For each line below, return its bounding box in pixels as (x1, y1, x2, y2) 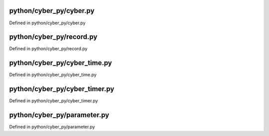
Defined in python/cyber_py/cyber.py (9, 20, 86, 26)
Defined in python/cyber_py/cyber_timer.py (9, 98, 98, 104)
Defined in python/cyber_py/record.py (9, 46, 88, 52)
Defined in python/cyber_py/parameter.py (9, 124, 95, 130)
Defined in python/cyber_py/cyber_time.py (9, 72, 97, 78)
